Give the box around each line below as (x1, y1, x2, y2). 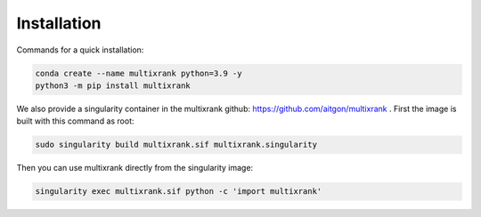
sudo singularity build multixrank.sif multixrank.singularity (35, 140, 318, 150)
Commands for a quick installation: (16, 44, 144, 55)
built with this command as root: (16, 116, 135, 126)
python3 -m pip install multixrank (35, 80, 191, 91)
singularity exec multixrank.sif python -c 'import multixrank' (35, 187, 322, 197)
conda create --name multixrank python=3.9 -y (35, 68, 242, 78)
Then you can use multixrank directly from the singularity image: (16, 163, 254, 173)
